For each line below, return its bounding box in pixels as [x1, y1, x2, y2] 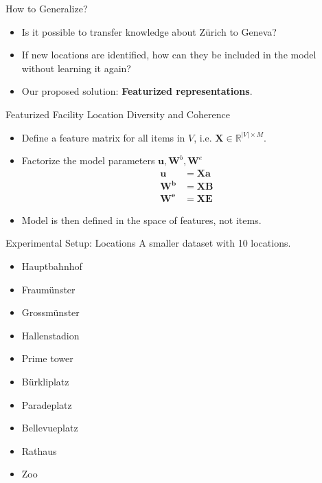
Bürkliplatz [21, 374, 69, 388]
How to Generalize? [5, 1, 88, 15]
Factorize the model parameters [21, 153, 155, 168]
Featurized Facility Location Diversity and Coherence [5, 106, 230, 121]
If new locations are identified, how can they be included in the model [21, 47, 317, 62]
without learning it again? [21, 60, 131, 75]
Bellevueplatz [21, 420, 78, 435]
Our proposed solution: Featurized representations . [21, 84, 253, 98]
